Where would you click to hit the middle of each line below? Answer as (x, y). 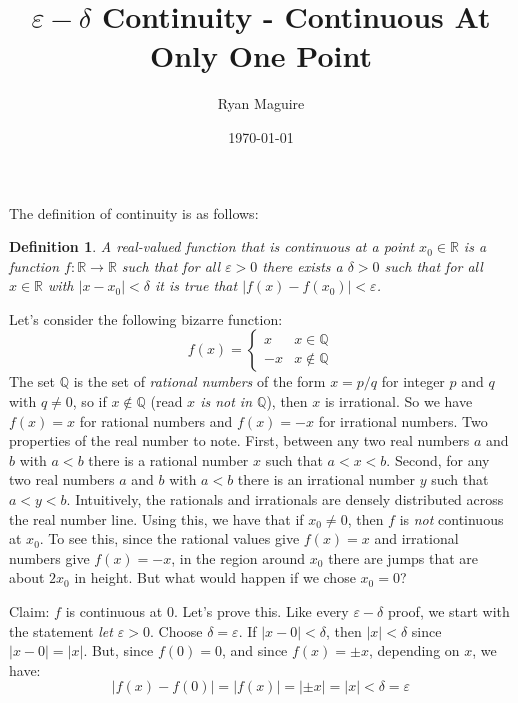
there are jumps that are (403, 557)
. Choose (176, 630)
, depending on (414, 650)
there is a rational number (168, 459)
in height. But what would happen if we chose (215, 577)
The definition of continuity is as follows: (134, 212)
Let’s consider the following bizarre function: (146, 318)
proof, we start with (448, 611)
